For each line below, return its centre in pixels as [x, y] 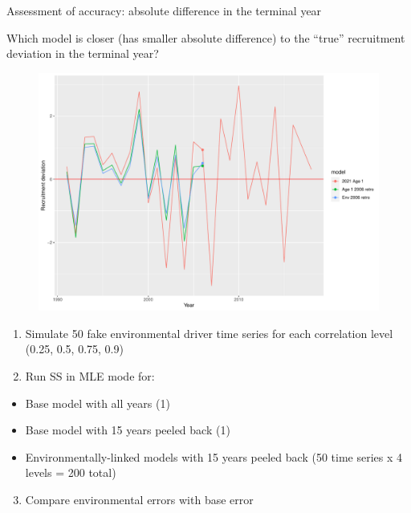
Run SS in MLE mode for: [90, 376]
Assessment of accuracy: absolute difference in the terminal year [164, 10]
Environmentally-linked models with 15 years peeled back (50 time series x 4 [214, 456]
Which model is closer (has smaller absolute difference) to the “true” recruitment [206, 37]
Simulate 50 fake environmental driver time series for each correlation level [209, 333]
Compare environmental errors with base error [139, 499]
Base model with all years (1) [98, 403]
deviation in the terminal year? [83, 53]
